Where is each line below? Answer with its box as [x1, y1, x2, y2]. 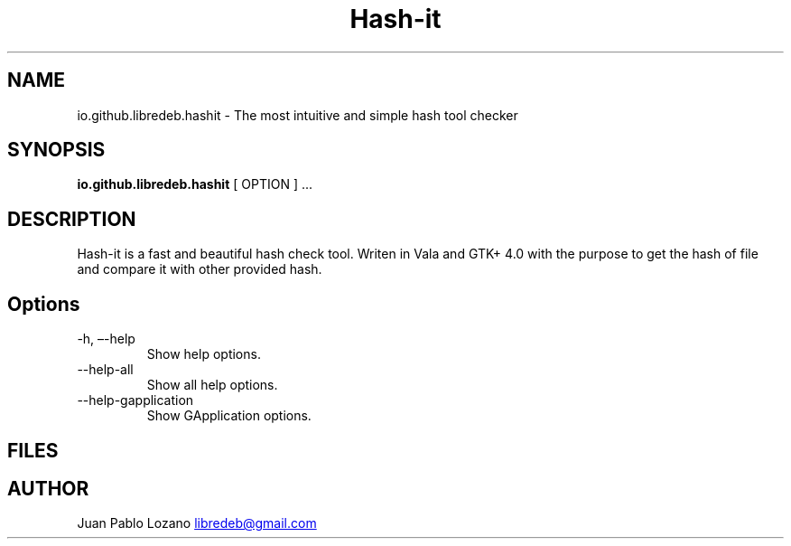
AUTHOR [7, 476, 89, 500]
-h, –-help [77, 331, 135, 347]
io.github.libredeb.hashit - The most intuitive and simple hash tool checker [77, 107, 518, 123]
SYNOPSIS [7, 138, 106, 162]
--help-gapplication [77, 392, 194, 409]
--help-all [77, 362, 134, 378]
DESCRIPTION [7, 207, 136, 231]
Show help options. [146, 346, 261, 362]
